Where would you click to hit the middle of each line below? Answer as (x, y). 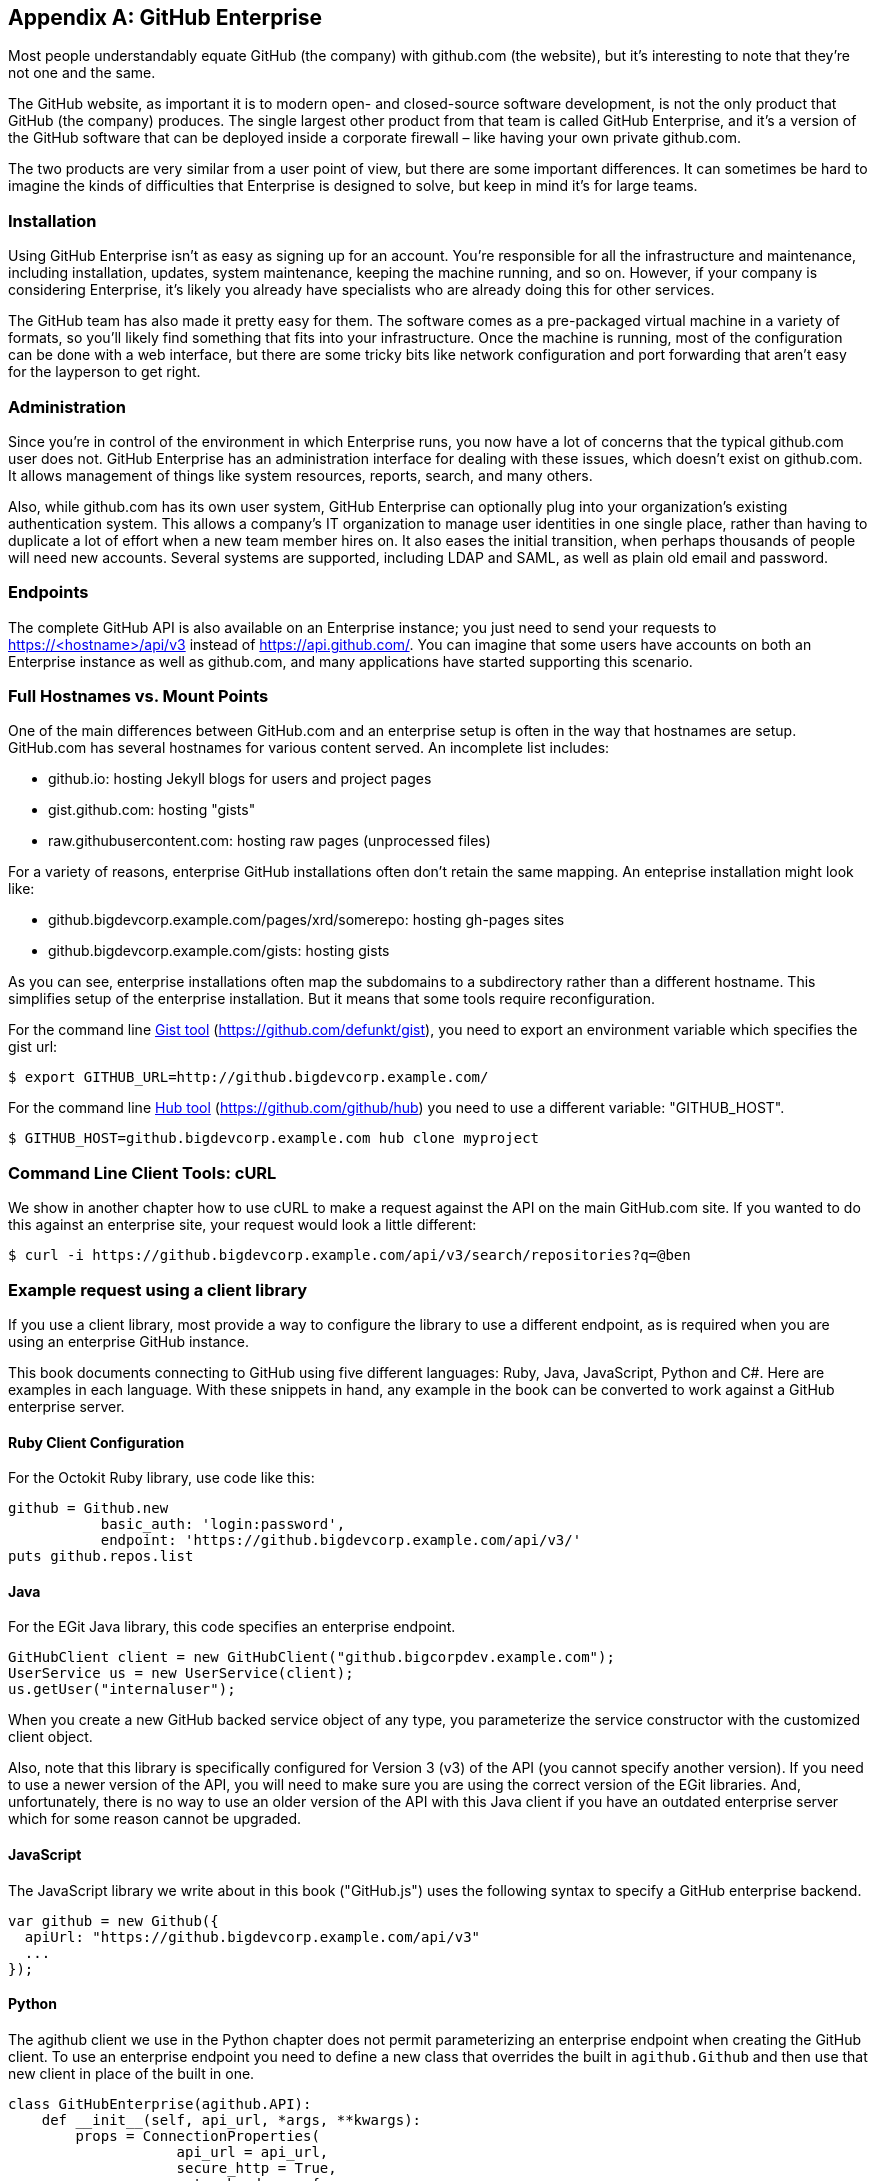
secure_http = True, (256, 2167)
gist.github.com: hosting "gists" (152, 810)
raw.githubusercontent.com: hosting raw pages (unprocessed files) (269, 841)
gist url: (33, 1047)
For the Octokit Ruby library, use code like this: (161, 1478)
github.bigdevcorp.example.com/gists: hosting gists (219, 951)
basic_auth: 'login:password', (223, 1524)
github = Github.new (88, 1508)
